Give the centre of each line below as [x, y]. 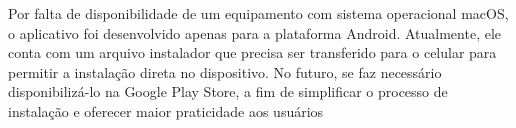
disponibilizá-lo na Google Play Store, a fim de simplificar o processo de [228, 91]
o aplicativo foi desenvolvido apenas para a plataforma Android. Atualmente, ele [255, 32]
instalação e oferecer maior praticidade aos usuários [166, 110]
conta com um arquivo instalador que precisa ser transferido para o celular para [252, 52]
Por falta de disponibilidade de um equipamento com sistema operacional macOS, [258, 13]
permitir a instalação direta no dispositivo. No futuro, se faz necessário [225, 71]
